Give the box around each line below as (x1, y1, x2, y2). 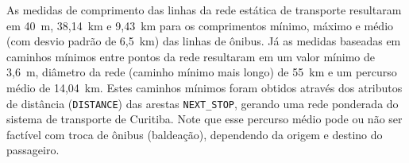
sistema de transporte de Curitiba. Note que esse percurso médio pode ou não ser (6, 111, 403, 127)
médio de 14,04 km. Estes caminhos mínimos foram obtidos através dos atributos (6, 79, 403, 95)
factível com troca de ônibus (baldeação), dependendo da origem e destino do (6, 126, 383, 142)
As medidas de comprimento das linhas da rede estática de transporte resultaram (6, 2, 402, 17)
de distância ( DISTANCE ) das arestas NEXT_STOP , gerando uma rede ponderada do (6, 95, 399, 111)
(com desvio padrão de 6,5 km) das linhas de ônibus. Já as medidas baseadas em (6, 33, 401, 49)
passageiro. (6, 142, 60, 158)
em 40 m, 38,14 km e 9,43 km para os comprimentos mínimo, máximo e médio (6, 17, 394, 33)
